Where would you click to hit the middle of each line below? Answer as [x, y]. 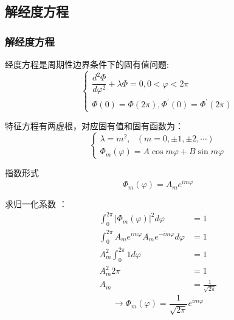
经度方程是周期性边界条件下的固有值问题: [87, 64]
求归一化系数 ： [36, 204]
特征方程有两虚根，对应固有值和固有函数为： [94, 126]
